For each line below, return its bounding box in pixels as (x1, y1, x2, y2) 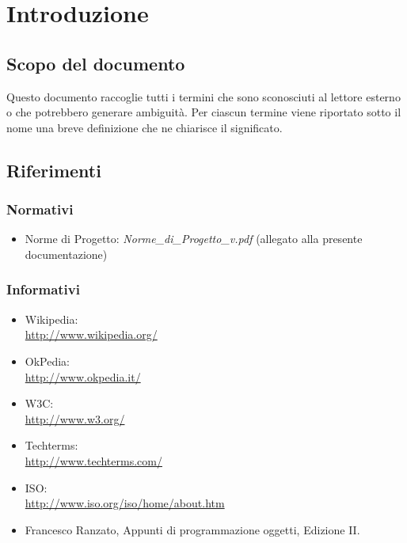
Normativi (6, 199, 74, 219)
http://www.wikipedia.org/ (25, 326, 158, 343)
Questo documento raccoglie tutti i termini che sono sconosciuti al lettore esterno (6, 88, 401, 104)
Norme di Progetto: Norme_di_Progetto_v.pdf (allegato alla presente (25, 230, 363, 247)
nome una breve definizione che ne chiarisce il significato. (6, 119, 283, 135)
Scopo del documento (6, 51, 185, 75)
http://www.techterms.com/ (25, 452, 162, 469)
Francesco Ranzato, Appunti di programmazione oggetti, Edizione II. (25, 521, 360, 537)
